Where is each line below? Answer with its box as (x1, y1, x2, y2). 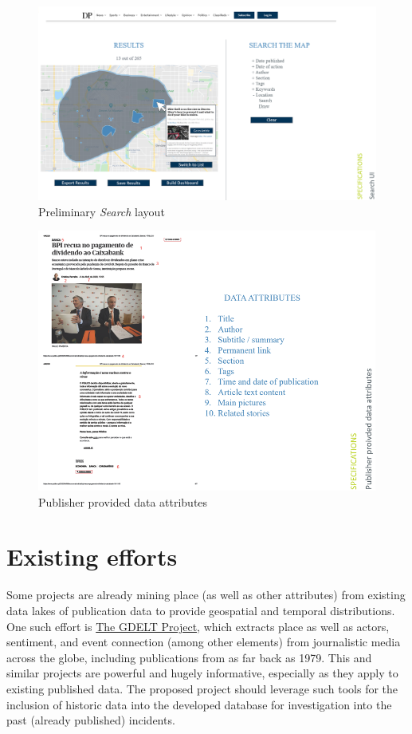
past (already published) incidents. (6, 712, 175, 728)
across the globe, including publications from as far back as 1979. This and (6, 649, 372, 665)
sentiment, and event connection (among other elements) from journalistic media (6, 633, 401, 650)
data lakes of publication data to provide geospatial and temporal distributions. (6, 602, 395, 618)
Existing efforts (6, 540, 178, 573)
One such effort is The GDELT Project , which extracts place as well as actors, (6, 618, 390, 634)
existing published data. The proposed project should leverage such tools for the (6, 680, 398, 697)
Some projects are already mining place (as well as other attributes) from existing (6, 586, 406, 603)
